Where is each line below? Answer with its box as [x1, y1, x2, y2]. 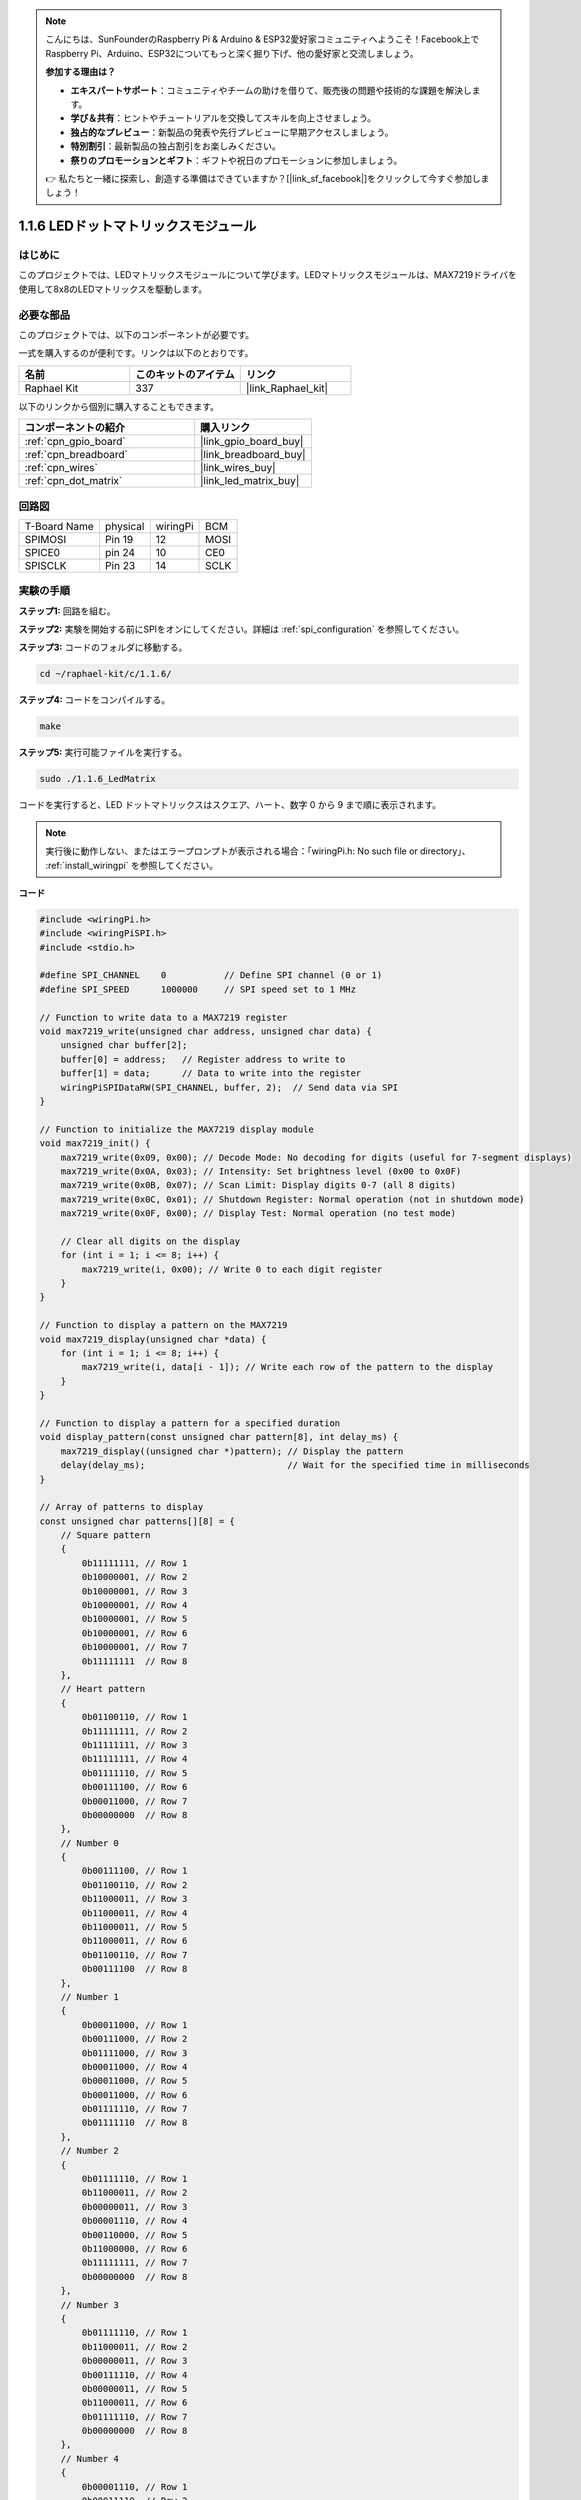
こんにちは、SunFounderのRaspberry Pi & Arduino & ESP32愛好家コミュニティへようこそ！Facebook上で [45, 33, 480, 45]
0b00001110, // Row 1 [81, 2481, 188, 2492]
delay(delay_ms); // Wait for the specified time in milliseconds [60, 1460, 530, 1471]
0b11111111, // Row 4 [81, 1753, 188, 1765]
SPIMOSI [24, 532, 67, 546]
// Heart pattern [60, 1683, 146, 1695]
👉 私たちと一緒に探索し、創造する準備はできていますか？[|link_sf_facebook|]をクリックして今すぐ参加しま [45, 172, 490, 184]
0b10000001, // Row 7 [81, 1641, 188, 1653]
